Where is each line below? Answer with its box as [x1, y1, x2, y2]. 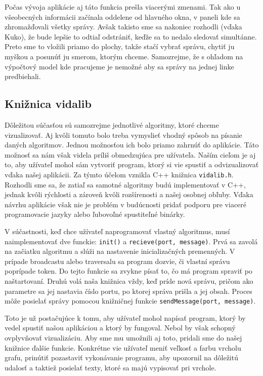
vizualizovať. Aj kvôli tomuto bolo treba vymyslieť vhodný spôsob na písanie [5, 129, 242, 140]
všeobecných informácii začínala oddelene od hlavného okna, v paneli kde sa [5, 11, 240, 22]
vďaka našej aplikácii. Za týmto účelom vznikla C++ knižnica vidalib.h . [5, 169, 234, 179]
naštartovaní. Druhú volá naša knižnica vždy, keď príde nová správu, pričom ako [5, 275, 253, 286]
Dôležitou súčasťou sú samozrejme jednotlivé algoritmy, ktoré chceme [5, 119, 219, 130]
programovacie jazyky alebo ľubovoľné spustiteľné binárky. [5, 209, 185, 219]
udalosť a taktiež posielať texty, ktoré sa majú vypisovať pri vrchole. [5, 362, 216, 372]
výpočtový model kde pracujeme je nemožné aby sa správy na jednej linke [5, 61, 234, 71]
